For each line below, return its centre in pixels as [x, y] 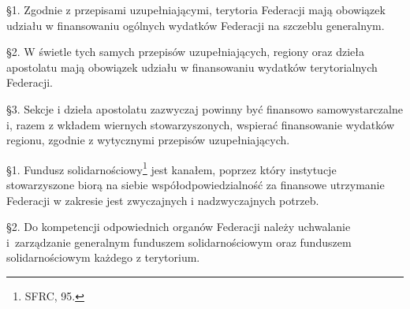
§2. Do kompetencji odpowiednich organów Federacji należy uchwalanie [179, 227]
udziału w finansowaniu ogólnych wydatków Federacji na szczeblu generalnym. [196, 25]
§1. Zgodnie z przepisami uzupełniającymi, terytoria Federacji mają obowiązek [196, 9]
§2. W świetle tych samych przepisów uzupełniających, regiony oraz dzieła [185, 52]
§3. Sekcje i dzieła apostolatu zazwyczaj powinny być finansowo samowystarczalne [205, 108]
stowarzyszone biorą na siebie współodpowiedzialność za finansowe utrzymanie [196, 184]
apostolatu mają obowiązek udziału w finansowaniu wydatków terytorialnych [192, 67]
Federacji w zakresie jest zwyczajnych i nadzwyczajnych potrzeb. [163, 200]
